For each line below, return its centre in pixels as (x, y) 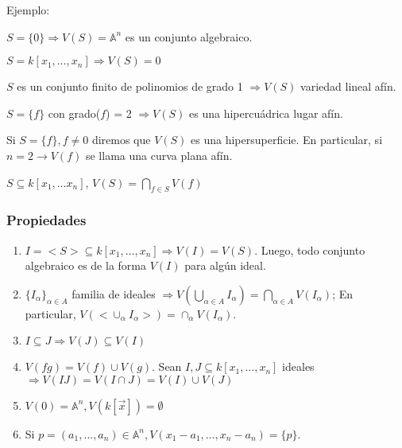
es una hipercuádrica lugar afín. (266, 113)
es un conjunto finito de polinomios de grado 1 (130, 86)
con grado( (74, 113)
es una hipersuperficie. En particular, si (287, 140)
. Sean (167, 366)
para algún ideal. (225, 265)
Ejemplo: (28, 10)
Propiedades (46, 220)
